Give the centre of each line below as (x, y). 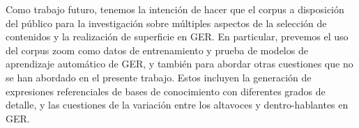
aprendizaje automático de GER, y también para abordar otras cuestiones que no (179, 64)
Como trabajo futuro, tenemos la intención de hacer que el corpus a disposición (175, 9)
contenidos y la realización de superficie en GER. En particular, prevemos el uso (177, 37)
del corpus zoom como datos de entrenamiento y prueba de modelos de (157, 50)
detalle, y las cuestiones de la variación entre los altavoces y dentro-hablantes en (177, 105)
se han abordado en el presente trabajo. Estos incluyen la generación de (159, 77)
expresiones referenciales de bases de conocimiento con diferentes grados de (166, 91)
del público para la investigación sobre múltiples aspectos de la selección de (166, 23)
